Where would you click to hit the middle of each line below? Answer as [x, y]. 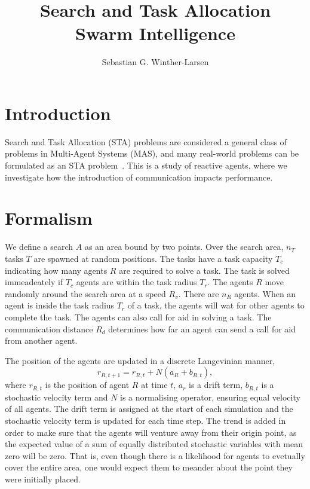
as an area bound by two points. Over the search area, [184, 247]
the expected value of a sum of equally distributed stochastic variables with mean [154, 444]
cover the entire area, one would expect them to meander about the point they [149, 467]
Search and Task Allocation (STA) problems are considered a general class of [146, 141]
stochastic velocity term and [56, 397]
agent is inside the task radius [60, 305]
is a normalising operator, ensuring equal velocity [210, 397]
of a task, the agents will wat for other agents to [216, 305]
